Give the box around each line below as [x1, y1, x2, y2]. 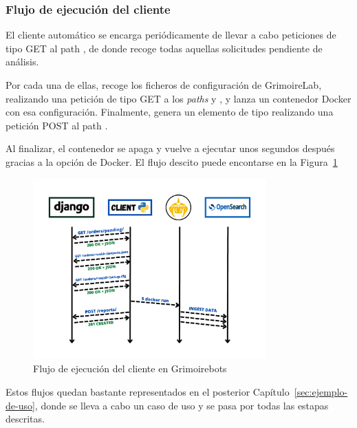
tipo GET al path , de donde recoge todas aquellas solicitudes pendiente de [6, 41, 323, 55]
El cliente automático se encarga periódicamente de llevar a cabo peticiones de [6, 28, 336, 42]
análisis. [6, 54, 39, 69]
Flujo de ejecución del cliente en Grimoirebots [33, 361, 227, 376]
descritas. [6, 411, 45, 426]
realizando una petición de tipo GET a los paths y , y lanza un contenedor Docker [6, 91, 351, 105]
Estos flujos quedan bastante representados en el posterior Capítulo [6, 385, 290, 399]
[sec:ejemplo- [294, 385, 348, 399]
